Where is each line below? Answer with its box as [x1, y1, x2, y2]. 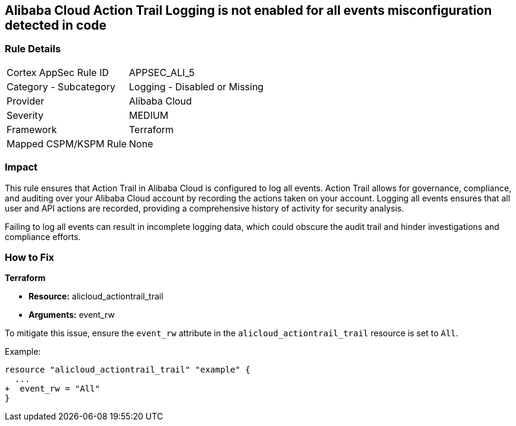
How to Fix [5, 251, 55, 263]
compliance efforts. [5, 231, 81, 242]
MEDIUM [129, 109, 169, 121]
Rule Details [5, 43, 61, 55]
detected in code [5, 18, 107, 33]
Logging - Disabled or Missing [129, 80, 264, 93]
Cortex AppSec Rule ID [7, 66, 109, 78]
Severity [7, 109, 43, 121]
